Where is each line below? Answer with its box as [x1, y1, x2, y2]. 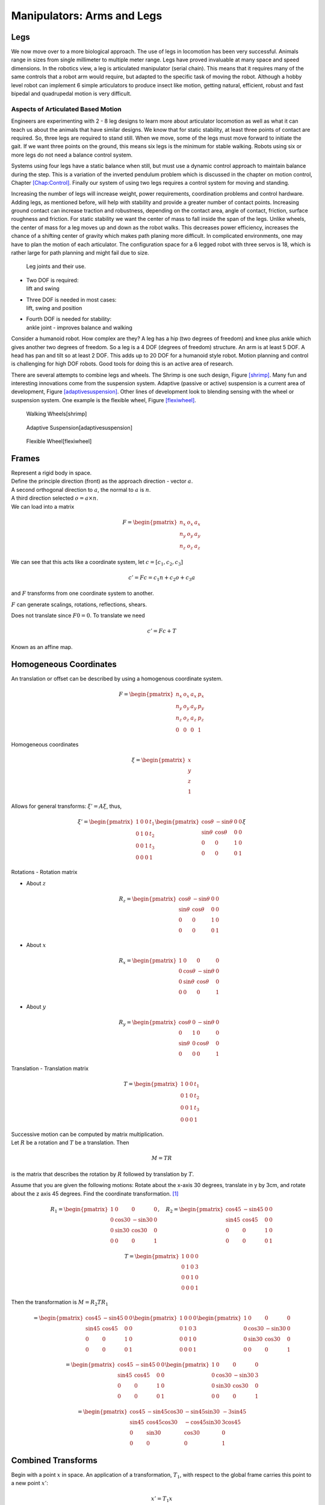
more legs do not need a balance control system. [11, 151, 132, 158]
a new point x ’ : [11, 1480, 48, 1486]
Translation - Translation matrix [11, 1064, 89, 1072]
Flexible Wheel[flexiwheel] [26, 438, 92, 445]
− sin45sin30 [185, 1409, 220, 1415]
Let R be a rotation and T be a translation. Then [11, 1139, 129, 1146]
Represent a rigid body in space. [11, 469, 92, 476]
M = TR [151, 1155, 172, 1162]
